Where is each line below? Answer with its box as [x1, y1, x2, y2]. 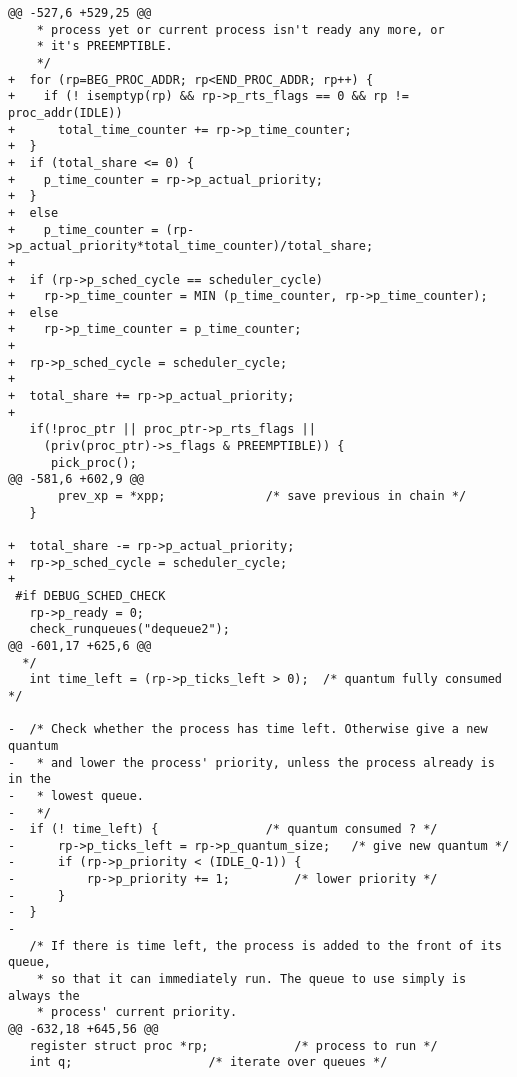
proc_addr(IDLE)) [8, 105, 123, 120]
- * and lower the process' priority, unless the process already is [8, 755, 495, 770]
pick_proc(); [50, 455, 137, 470]
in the [8, 772, 51, 787]
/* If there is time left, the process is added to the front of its [29, 938, 502, 953]
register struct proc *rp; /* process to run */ [29, 1038, 438, 1053]
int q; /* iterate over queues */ [29, 1055, 388, 1070]
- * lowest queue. [8, 788, 145, 803]
